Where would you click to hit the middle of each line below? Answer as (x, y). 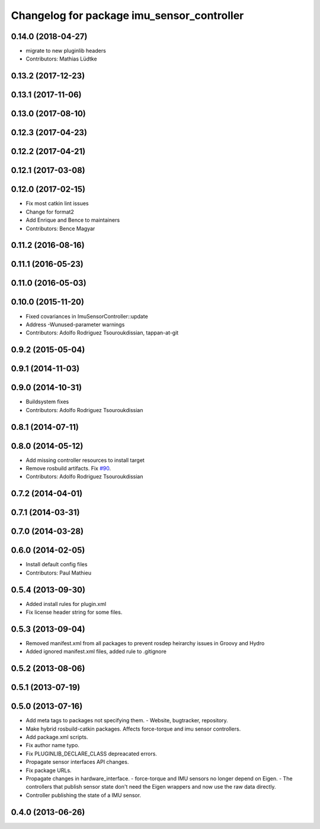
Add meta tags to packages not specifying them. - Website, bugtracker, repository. (127, 720)
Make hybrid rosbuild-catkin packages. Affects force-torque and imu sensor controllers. (133, 729)
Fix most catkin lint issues (57, 203)
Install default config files (57, 565)
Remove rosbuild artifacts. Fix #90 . (68, 468)
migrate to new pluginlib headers (66, 51)
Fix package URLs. (49, 770)
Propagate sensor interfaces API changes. (77, 762)
